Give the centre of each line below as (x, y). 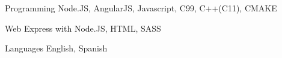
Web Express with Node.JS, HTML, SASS (83, 28)
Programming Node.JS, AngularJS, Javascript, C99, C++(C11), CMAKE (141, 8)
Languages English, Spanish (56, 48)
